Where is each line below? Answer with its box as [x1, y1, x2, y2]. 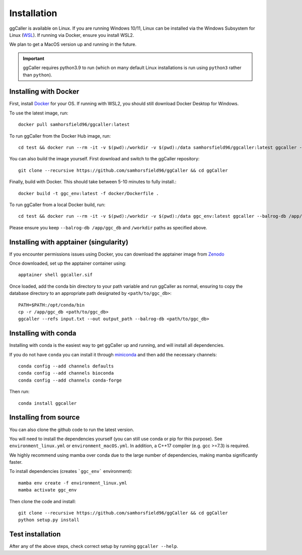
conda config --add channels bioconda [18, 371, 114, 376]
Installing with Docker [9, 87, 80, 96]
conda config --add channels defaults [18, 363, 114, 369]
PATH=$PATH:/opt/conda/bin [18, 302, 85, 307]
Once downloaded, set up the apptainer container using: [9, 260, 127, 266]
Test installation [9, 530, 61, 539]
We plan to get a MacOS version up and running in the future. [9, 41, 137, 47]
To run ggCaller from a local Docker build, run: [9, 202, 106, 208]
